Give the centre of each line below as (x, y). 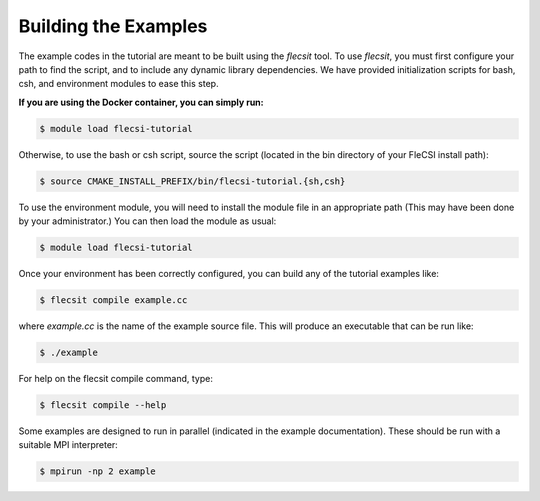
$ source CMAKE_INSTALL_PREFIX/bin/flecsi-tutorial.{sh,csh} (192, 181)
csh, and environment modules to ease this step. (118, 84)
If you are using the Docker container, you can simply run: (141, 102)
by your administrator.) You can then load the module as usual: (147, 221)
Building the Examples (113, 26)
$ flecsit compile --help (103, 404)
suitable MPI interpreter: (68, 445)
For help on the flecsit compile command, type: (116, 378)
